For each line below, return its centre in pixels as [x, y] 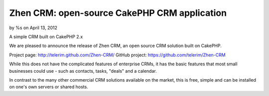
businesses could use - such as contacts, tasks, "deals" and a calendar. [83, 71]
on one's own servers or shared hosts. [49, 87]
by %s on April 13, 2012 [33, 28]
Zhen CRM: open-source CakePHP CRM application [118, 13]
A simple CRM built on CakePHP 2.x [46, 37]
